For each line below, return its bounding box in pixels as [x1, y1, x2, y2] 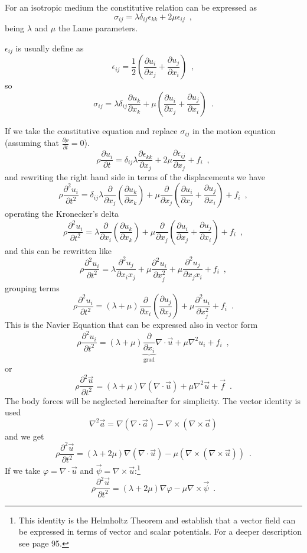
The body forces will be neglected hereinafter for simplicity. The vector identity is [5, 394, 301, 406]
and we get [5, 430, 44, 442]
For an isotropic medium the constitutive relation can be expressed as [5, 1, 257, 13]
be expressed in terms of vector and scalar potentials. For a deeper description [18, 525, 302, 538]
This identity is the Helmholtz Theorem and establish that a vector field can [18, 513, 296, 526]
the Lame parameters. [58, 22, 138, 34]
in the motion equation [192, 124, 276, 136]
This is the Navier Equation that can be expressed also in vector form [5, 318, 258, 331]
